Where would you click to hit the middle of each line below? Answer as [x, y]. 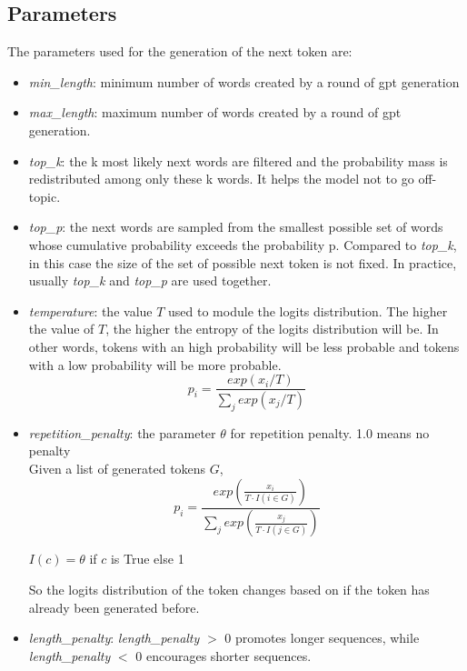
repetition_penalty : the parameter [122, 432]
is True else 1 [147, 559]
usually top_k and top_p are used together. [150, 280]
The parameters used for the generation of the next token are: [180, 51]
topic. [45, 196]
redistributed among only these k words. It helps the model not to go [221, 179]
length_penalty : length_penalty [114, 638]
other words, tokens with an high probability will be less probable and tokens [244, 346]
